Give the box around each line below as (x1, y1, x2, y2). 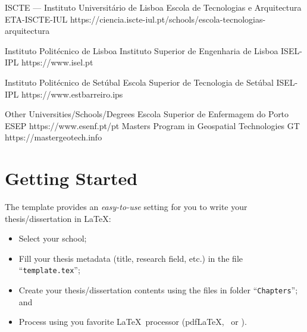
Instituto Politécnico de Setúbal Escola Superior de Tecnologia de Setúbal (5, 76, 274, 88)
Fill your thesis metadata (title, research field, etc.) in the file (18, 252, 243, 264)
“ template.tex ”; (18, 264, 80, 276)
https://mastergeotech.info (5, 131, 102, 143)
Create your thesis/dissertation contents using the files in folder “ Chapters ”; (18, 284, 298, 296)
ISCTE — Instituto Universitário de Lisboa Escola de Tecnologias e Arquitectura (5, 1, 302, 13)
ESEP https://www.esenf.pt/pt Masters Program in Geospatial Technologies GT (5, 119, 300, 131)
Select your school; (18, 232, 87, 245)
